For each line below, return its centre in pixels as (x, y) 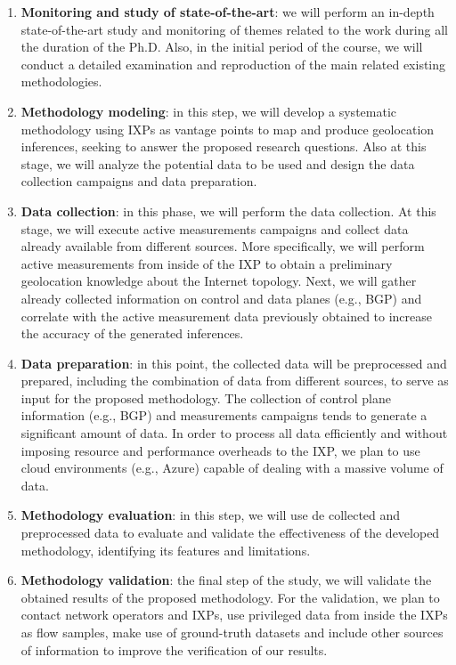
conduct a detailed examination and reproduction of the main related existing (233, 64)
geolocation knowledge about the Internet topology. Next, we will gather (219, 281)
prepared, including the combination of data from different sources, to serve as (235, 381)
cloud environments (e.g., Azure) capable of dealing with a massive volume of (232, 468)
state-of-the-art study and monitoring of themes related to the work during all (234, 29)
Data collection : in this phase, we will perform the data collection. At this (228, 211)
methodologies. (61, 81)
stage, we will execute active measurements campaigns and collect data (215, 228)
